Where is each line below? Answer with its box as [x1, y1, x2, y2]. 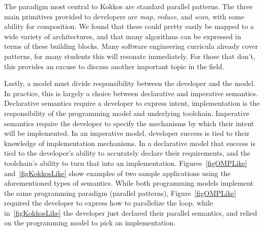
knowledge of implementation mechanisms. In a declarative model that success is [4, 137, 255, 148]
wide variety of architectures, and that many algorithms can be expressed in [4, 31, 241, 41]
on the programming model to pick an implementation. [4, 217, 175, 228]
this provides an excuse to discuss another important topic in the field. [4, 61, 224, 71]
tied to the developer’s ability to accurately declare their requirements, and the [4, 148, 251, 158]
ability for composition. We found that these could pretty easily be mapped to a [4, 21, 254, 32]
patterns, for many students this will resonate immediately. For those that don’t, [4, 50, 255, 61]
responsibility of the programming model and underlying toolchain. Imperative [4, 107, 249, 118]
